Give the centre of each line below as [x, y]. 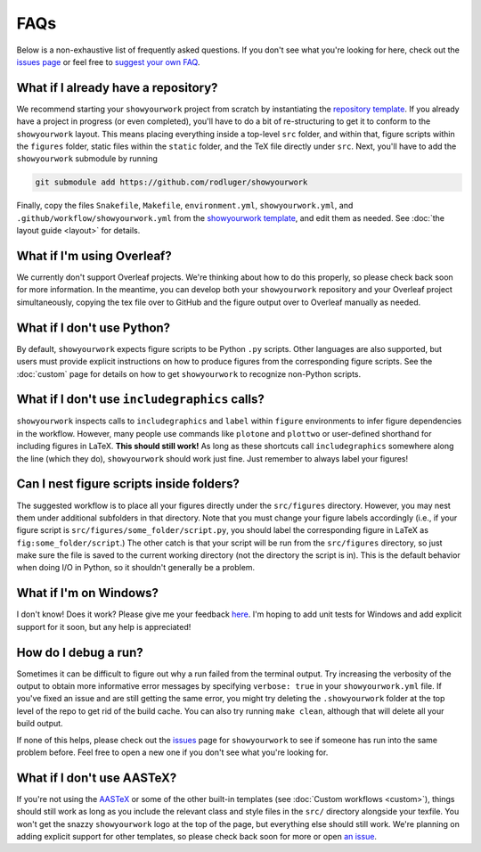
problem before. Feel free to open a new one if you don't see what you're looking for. [172, 752]
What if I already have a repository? [117, 88]
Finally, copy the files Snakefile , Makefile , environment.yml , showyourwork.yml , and [185, 206]
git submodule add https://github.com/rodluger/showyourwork [171, 182]
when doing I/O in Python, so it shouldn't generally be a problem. [136, 568]
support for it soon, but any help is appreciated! [104, 627]
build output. [40, 724]
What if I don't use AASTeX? [97, 778]
